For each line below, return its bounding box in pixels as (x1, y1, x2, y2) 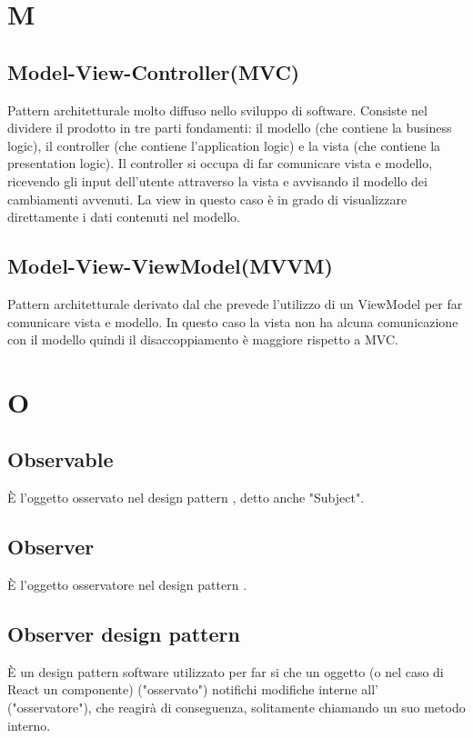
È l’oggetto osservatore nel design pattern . (7, 575, 247, 594)
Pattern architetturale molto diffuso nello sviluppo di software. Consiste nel (7, 100, 428, 119)
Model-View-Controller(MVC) (7, 57, 300, 85)
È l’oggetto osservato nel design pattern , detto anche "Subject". (7, 488, 365, 507)
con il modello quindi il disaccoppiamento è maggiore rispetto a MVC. (7, 330, 398, 349)
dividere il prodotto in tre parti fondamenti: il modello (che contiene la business (7, 118, 452, 137)
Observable (7, 445, 114, 474)
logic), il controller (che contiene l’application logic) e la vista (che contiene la (7, 135, 441, 155)
